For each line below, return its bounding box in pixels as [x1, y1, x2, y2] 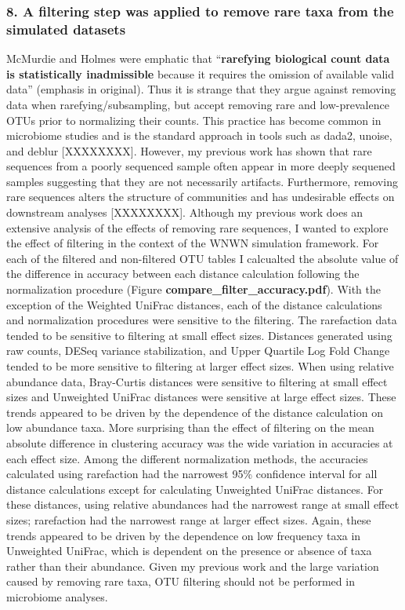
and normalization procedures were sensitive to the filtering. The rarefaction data [6, 312, 397, 328]
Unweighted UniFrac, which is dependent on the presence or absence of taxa [6, 542, 372, 559]
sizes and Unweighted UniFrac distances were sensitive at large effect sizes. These [6, 389, 396, 405]
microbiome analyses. [6, 588, 108, 605]
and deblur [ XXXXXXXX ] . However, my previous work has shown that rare [6, 142, 372, 159]
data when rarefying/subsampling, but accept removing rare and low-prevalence [6, 96, 389, 112]
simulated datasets [6, 19, 126, 38]
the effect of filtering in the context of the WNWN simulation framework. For [6, 235, 379, 251]
